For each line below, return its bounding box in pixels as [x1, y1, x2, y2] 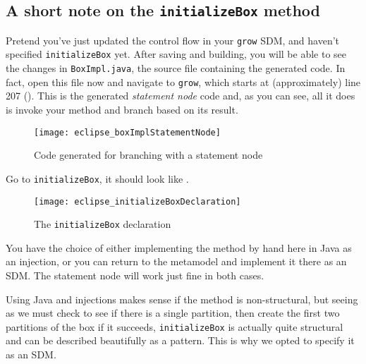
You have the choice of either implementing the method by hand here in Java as [6, 240, 352, 255]
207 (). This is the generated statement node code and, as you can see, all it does [6, 88, 355, 103]
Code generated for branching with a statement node [34, 147, 263, 162]
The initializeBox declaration [34, 217, 171, 231]
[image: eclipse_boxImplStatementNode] [34, 127, 221, 138]
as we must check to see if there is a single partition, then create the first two [6, 305, 340, 320]
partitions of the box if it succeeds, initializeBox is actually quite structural [6, 319, 343, 334]
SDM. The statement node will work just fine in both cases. [6, 268, 264, 282]
